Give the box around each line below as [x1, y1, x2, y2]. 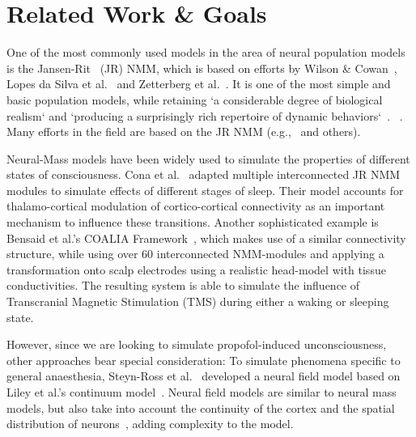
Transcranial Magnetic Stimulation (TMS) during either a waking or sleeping [6, 293, 389, 310]
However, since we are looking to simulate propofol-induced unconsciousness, [6, 336, 387, 353]
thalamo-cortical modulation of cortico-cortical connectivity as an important [6, 197, 385, 214]
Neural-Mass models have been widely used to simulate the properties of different [6, 150, 410, 167]
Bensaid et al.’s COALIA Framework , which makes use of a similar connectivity [6, 229, 406, 246]
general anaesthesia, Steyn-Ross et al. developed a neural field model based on [6, 367, 401, 384]
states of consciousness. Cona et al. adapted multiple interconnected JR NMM [6, 166, 401, 183]
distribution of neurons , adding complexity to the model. [6, 415, 294, 432]
